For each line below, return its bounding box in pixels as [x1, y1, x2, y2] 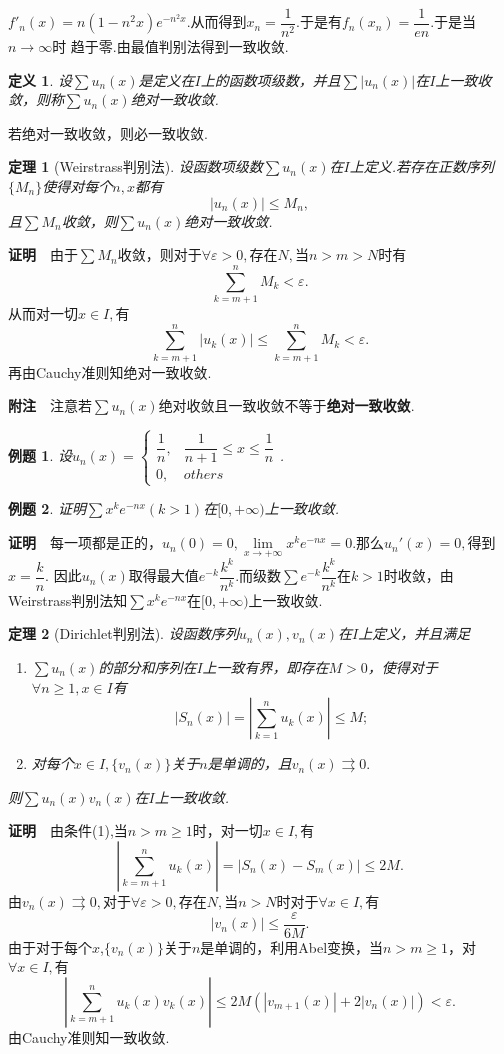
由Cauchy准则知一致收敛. [8, 1026, 170, 1047]
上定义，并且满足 [358, 623, 471, 644]
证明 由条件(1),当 [8, 820, 128, 841]
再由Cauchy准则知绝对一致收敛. [8, 361, 212, 382]
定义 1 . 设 [8, 69, 72, 90]
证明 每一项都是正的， [8, 532, 162, 553]
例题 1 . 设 [8, 445, 72, 466]
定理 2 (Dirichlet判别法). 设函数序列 [8, 623, 239, 644]
